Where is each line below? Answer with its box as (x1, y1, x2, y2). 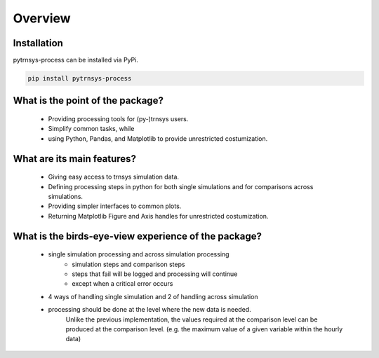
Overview (13, 11, 71, 26)
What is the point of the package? (13, 95, 164, 106)
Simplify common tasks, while (48, 125, 135, 133)
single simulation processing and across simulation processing (48, 250, 230, 259)
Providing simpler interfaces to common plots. (48, 202, 182, 210)
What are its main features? (13, 153, 137, 165)
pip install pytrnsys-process (27, 74, 132, 83)
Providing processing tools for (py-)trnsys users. (48, 115, 189, 123)
